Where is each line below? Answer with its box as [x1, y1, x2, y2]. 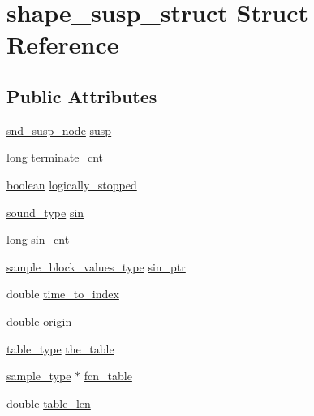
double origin [6, 312, 72, 329]
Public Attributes [6, 83, 157, 108]
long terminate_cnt [6, 149, 104, 166]
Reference [6, 28, 119, 61]
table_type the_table [6, 340, 114, 357]
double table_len [6, 394, 91, 411]
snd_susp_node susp [6, 121, 112, 138]
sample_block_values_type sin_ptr [6, 258, 186, 275]
